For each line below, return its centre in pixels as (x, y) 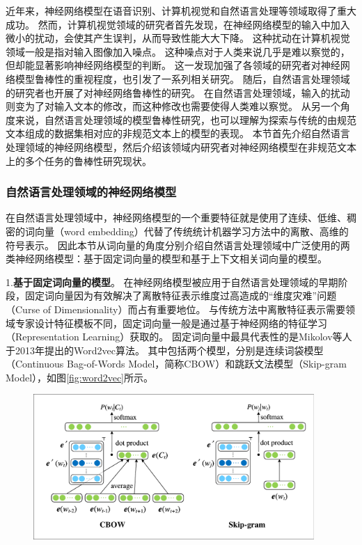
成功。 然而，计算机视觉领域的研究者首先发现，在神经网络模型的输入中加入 (178, 24)
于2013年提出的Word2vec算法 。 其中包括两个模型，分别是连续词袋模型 (165, 350)
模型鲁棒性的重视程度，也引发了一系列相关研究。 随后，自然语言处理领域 (182, 78)
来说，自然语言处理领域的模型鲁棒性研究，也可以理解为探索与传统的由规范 (186, 119)
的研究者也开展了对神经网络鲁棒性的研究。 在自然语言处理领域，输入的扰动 (178, 92)
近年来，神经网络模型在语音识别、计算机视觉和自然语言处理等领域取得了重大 (181, 10)
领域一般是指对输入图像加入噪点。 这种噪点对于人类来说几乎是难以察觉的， (178, 51)
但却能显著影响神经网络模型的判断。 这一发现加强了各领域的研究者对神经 (173, 65)
